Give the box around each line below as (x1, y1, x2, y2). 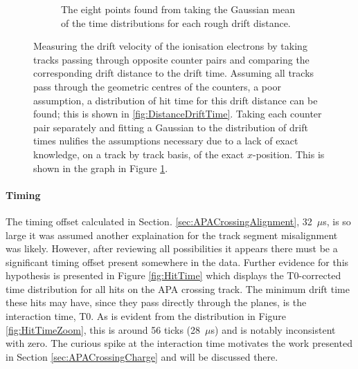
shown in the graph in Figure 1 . (33, 160, 168, 175)
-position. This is (253, 146, 325, 161)
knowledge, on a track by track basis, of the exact (33, 146, 244, 161)
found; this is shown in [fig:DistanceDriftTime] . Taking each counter (33, 106, 322, 121)
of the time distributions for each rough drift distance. (61, 15, 291, 30)
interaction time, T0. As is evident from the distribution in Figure (6, 309, 287, 323)
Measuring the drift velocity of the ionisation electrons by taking (33, 39, 307, 53)
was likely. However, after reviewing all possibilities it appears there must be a (6, 241, 338, 256)
